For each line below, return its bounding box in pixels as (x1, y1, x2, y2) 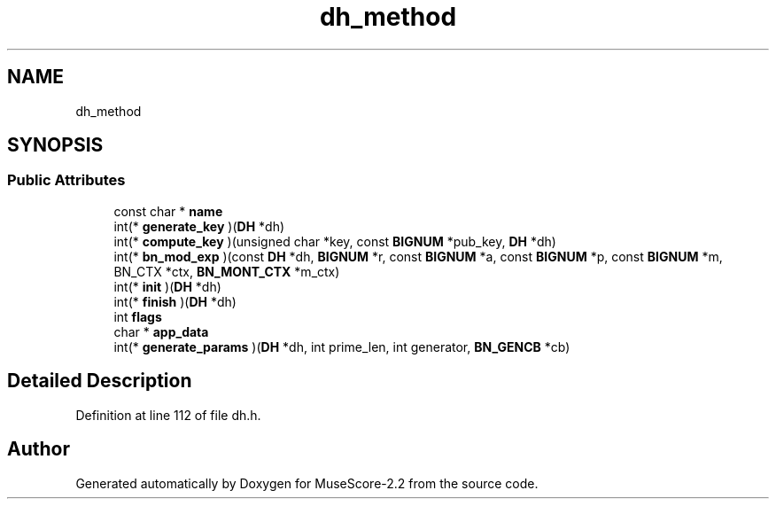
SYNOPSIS (7, 134, 104, 157)
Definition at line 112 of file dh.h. (75, 407, 261, 423)
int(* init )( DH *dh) (113, 278, 221, 294)
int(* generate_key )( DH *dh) (113, 218, 285, 234)
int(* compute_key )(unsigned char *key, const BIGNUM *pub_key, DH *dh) (113, 233, 556, 249)
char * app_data (113, 323, 209, 339)
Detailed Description (7, 370, 192, 393)
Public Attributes (7, 171, 126, 190)
